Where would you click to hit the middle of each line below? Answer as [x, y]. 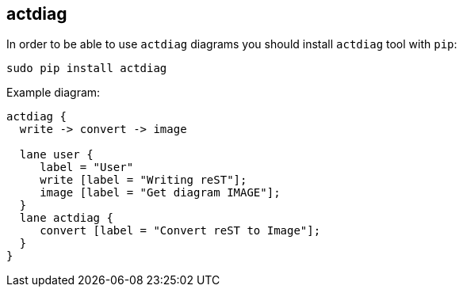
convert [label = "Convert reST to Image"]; [180, 231]
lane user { [56, 155]
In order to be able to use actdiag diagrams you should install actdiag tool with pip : [232, 44]
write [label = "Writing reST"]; [143, 180]
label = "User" [87, 167]
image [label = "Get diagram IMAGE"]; [160, 193]
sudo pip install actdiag [87, 68]
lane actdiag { [66, 218]
